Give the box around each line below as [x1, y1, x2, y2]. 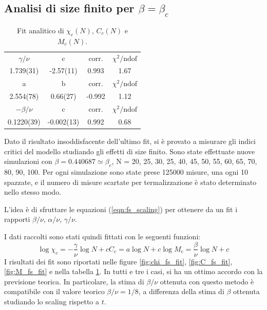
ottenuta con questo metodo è [160, 276, 254, 286]
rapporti [4, 214, 30, 224]
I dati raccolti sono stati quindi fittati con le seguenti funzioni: [4, 231, 201, 241]
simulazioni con [4, 156, 52, 167]
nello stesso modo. [4, 187, 62, 197]
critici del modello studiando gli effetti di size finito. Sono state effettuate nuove [4, 146, 255, 156]
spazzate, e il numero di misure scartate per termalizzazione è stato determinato [4, 176, 257, 187]
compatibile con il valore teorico [4, 286, 105, 297]
